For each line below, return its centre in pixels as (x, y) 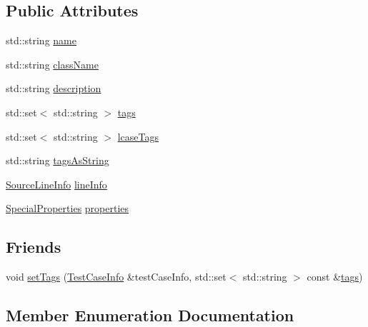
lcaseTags (138, 136)
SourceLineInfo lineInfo (56, 184)
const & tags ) (335, 277)
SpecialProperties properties (68, 208)
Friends (34, 247)
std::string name (41, 40)
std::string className (52, 64)
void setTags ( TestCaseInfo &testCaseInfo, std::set (116, 277)
